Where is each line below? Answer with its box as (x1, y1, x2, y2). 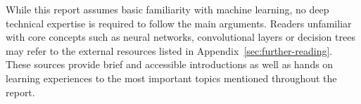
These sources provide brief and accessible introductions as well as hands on (6, 57, 334, 72)
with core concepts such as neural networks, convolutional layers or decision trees (6, 30, 355, 44)
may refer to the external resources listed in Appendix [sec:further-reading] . (6, 43, 333, 58)
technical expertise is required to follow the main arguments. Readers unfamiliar (6, 15, 352, 30)
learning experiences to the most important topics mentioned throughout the (6, 70, 337, 85)
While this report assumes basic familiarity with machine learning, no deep (6, 2, 329, 16)
